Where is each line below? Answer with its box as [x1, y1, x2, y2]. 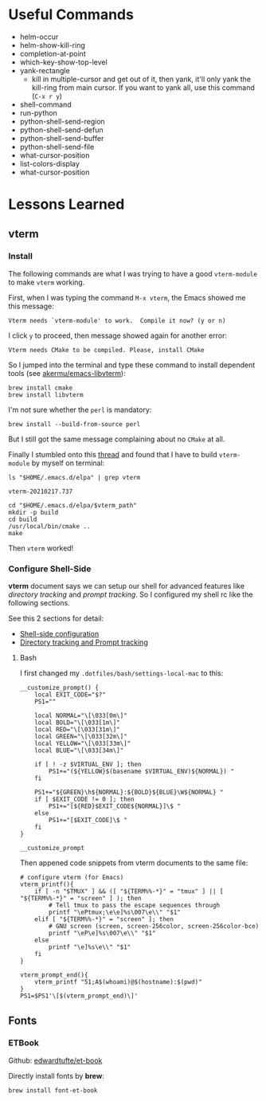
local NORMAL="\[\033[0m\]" [34, 711, 127, 720]
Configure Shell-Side [8, 563, 92, 574]
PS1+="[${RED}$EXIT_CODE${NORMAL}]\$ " [49, 802, 181, 810]
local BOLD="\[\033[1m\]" [34, 719, 121, 727]
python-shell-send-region [19, 116, 105, 126]
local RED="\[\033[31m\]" [34, 726, 121, 734]
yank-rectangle [19, 65, 70, 75]
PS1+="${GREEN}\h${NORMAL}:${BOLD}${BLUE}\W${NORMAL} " [34, 789, 224, 797]
